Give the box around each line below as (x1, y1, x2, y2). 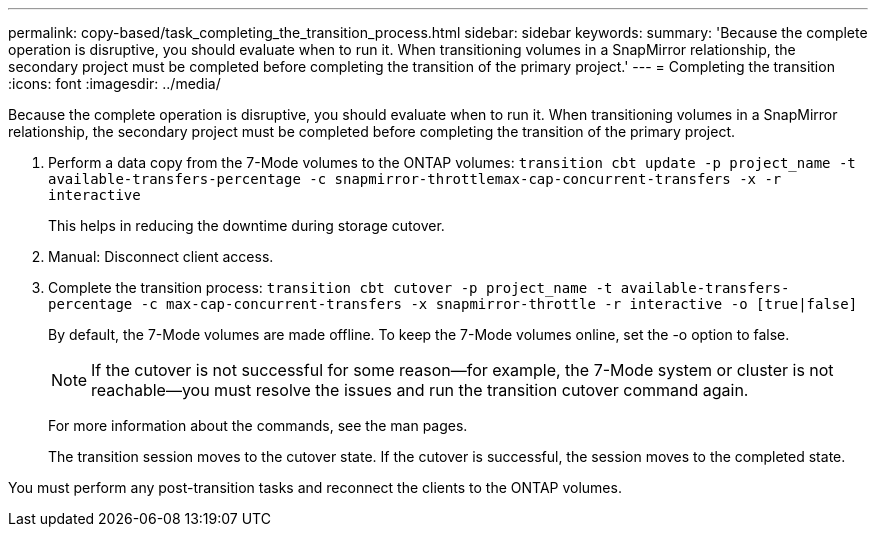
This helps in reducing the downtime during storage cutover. (48, 217, 445, 234)
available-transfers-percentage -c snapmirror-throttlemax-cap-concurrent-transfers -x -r (48, 171, 782, 187)
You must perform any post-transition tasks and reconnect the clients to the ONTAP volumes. (8, 479, 622, 496)
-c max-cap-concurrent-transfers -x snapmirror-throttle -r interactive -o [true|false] (140, 296, 858, 312)
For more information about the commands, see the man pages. (48, 417, 468, 434)
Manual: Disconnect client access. (48, 248, 274, 265)
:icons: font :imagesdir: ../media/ (8, 75, 221, 92)
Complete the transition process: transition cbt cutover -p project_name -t (48, 279, 613, 296)
